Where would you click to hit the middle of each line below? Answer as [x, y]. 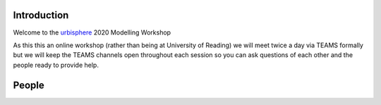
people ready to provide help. [56, 65]
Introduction [41, 15]
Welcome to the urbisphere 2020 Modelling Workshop [92, 32]
